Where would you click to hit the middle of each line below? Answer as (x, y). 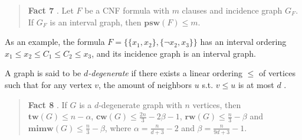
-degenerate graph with (140, 104)
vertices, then (217, 104)
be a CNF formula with (127, 10)
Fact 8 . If (47, 104)
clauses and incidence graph (232, 10)
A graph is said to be (43, 73)
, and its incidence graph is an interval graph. (174, 53)
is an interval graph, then (96, 22)
